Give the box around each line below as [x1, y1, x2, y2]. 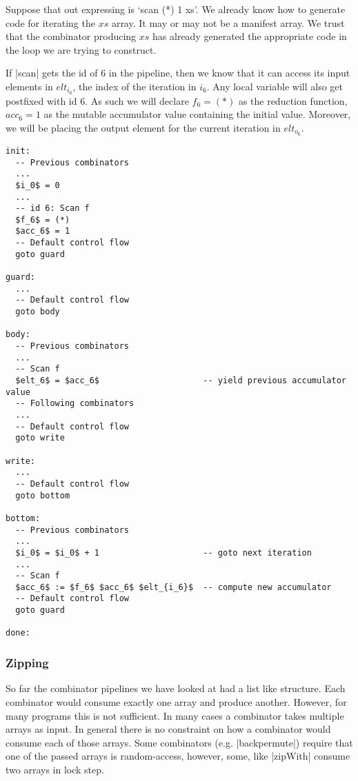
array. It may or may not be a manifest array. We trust [111, 15, 345, 30]
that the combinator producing [6, 29, 137, 43]
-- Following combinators [15, 398, 135, 409]
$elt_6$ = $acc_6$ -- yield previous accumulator [15, 376, 346, 385]
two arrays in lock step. [6, 762, 104, 776]
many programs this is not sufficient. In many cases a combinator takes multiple [6, 708, 344, 722]
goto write [15, 433, 65, 443]
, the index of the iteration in [72, 79, 197, 93]
